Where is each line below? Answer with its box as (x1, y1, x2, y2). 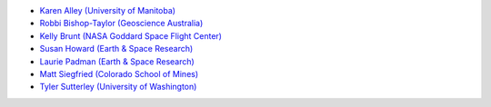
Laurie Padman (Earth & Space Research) (39, 55, 195, 67)
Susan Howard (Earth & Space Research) (39, 44, 194, 54)
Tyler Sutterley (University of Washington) (39, 82, 197, 92)
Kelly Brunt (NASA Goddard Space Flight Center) (39, 30, 223, 41)
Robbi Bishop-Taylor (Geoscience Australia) (39, 18, 204, 29)
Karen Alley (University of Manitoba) (39, 5, 176, 15)
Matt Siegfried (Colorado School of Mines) (39, 68, 199, 79)
